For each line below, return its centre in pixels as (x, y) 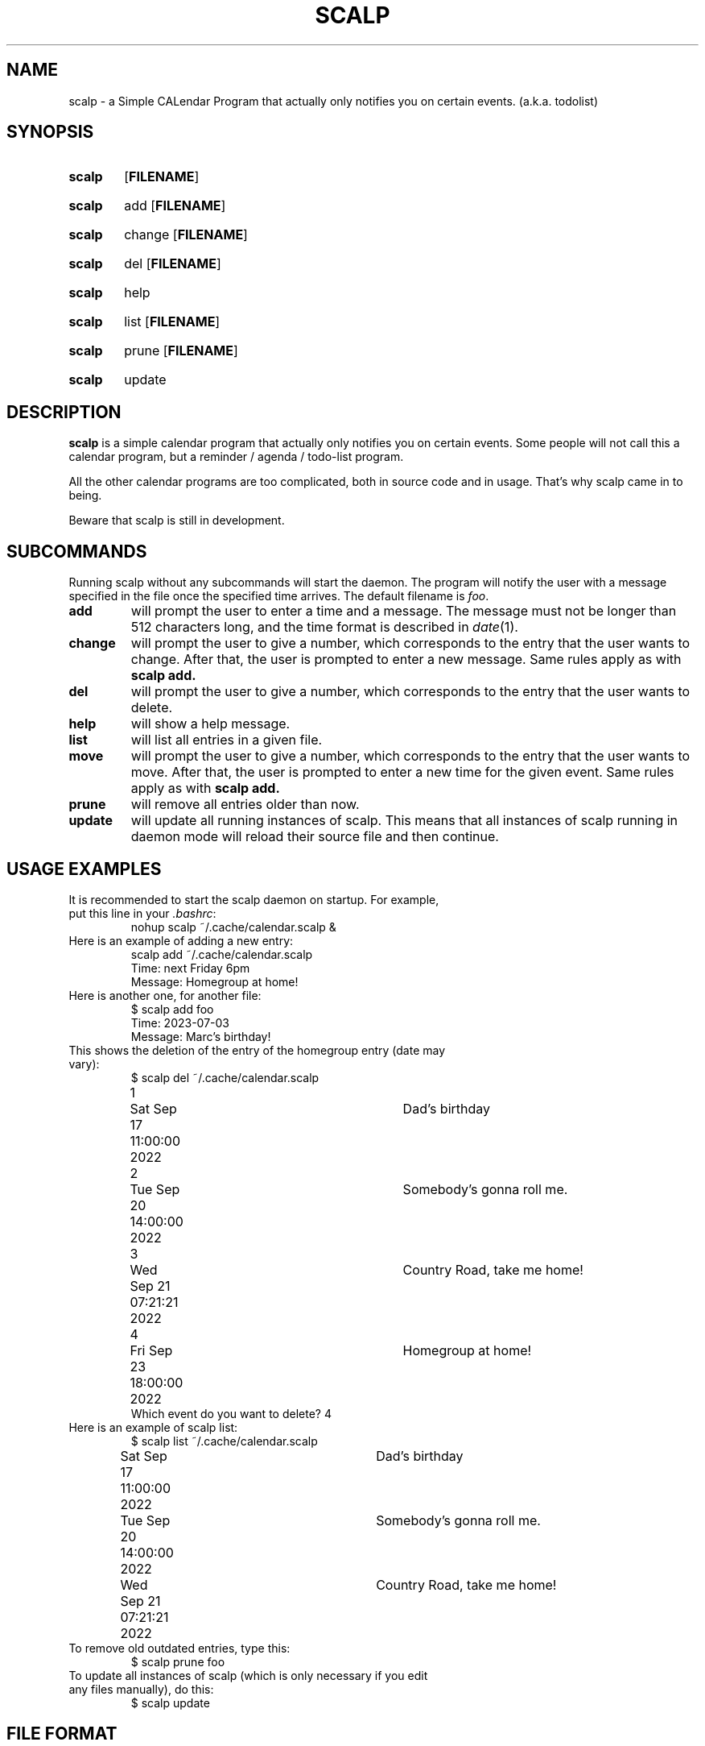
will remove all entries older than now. (245, 805)
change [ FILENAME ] (186, 235)
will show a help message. (210, 724)
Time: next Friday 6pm (190, 968)
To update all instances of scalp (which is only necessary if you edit (248, 1675)
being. (85, 496)
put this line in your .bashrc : (142, 913)
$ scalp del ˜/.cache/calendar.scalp (225, 1077)
